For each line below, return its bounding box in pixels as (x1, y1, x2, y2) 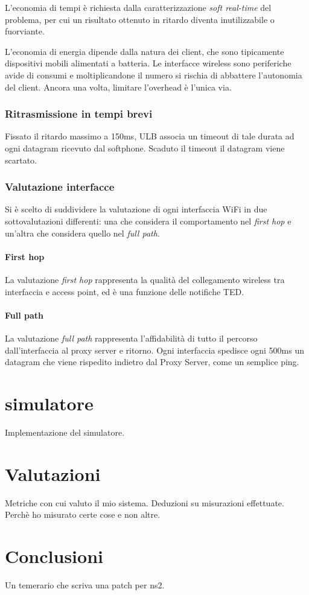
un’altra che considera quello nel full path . (5, 226, 160, 239)
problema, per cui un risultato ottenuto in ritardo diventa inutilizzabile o (5, 13, 275, 25)
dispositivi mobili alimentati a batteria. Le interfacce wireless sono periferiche (5, 57, 291, 69)
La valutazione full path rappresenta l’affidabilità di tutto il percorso (5, 331, 258, 344)
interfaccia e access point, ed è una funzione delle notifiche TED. (5, 285, 244, 297)
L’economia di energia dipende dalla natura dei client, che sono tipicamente (5, 45, 284, 57)
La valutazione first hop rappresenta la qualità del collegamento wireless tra (5, 273, 285, 285)
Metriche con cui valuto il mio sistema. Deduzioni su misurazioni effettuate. (5, 496, 284, 509)
